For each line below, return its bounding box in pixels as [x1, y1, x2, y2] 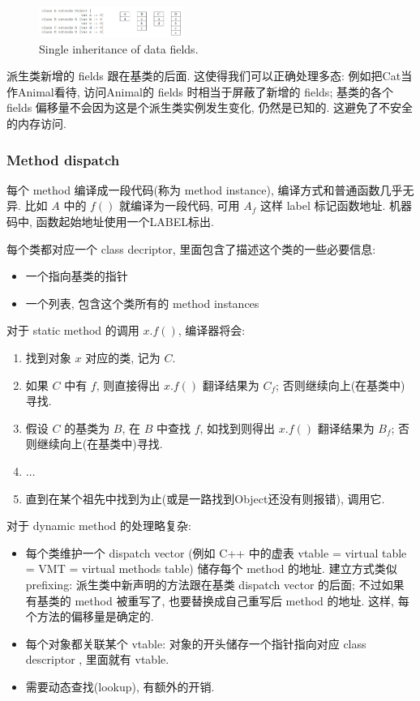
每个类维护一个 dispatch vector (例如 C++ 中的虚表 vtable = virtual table [25, 544, 407, 561]
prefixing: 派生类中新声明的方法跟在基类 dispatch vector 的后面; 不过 [25, 575, 382, 592]
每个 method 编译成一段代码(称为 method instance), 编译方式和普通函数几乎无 [6, 181, 414, 198]
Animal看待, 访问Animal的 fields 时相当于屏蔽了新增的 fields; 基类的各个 [17, 83, 393, 100]
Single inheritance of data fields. [39, 40, 199, 57]
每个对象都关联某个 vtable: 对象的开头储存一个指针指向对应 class [25, 635, 366, 652]
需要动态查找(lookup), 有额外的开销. [25, 677, 215, 695]
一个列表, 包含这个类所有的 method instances [25, 294, 259, 311]
